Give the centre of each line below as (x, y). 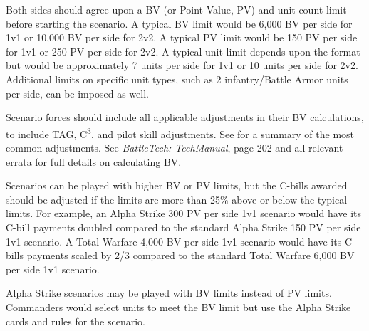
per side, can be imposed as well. (77, 93)
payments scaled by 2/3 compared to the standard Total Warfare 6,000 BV (191, 255)
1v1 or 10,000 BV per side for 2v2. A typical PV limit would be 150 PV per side (182, 37)
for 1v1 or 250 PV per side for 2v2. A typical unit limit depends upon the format (183, 51)
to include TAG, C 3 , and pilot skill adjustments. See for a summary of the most (180, 132)
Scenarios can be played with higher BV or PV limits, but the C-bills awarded (177, 185)
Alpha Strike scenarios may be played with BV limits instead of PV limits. (169, 293)
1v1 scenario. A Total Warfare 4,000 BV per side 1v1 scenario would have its (174, 241)
